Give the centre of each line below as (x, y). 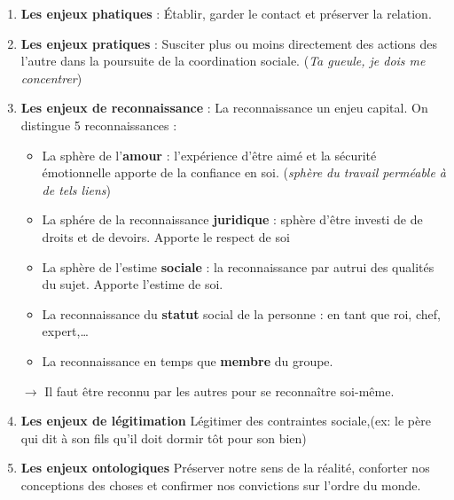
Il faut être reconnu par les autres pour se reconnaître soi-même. (219, 391)
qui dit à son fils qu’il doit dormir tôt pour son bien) (164, 437)
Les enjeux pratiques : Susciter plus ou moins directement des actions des (229, 43)
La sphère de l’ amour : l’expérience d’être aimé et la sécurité (209, 155)
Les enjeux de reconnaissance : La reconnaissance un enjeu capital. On (224, 108)
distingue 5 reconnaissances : (99, 125)
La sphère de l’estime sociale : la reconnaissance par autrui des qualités (238, 266)
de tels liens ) (76, 189)
